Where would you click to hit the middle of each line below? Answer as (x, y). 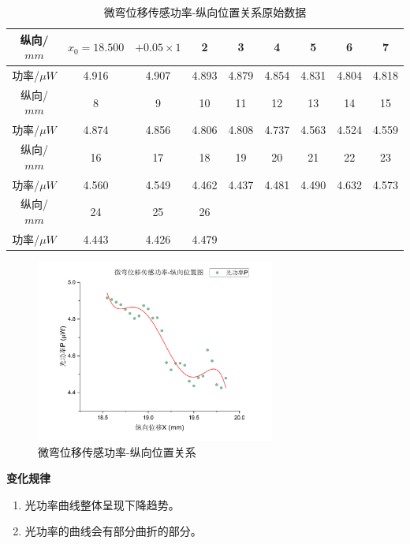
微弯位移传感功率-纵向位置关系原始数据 (205, 12)
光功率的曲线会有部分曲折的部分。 (113, 531)
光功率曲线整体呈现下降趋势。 (102, 504)
